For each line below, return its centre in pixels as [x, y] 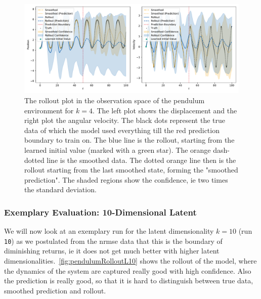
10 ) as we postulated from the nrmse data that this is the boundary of [113, 241]
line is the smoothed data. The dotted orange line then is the [141, 160]
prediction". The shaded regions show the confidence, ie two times [126, 179]
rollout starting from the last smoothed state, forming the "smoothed [131, 170]
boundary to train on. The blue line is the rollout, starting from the [129, 140]
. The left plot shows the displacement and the [165, 110]
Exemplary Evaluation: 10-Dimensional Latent [100, 212]
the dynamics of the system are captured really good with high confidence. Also [128, 270]
